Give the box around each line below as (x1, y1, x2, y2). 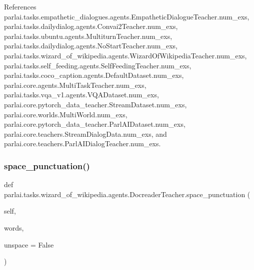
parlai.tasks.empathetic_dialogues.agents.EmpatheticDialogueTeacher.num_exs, (4, 11, 249, 21)
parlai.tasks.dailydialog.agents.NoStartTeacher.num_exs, (4, 40, 177, 51)
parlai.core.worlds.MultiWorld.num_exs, (4, 109, 127, 119)
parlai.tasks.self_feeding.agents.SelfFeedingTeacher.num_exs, (4, 60, 191, 70)
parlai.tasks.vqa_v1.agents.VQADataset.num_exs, (4, 89, 159, 100)
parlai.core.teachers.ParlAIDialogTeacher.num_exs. (4, 138, 161, 149)
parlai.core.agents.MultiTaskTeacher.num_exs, (4, 79, 146, 90)
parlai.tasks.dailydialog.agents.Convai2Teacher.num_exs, (4, 21, 178, 31)
